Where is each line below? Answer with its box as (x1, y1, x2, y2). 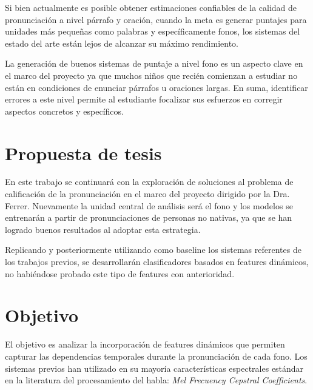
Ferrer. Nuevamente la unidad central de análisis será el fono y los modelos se (5, 199, 293, 212)
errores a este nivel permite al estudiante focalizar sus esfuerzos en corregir (5, 93, 283, 106)
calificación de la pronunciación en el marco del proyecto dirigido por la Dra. (5, 187, 290, 200)
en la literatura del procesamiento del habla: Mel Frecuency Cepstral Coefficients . (5, 374, 308, 386)
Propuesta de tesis (5, 140, 162, 165)
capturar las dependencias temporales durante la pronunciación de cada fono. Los (5, 349, 308, 362)
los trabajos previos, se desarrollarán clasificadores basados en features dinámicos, (5, 255, 309, 268)
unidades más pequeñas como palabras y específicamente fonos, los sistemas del (5, 25, 300, 38)
